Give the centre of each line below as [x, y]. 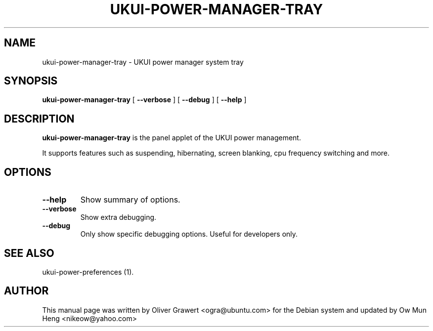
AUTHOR [26, 291]
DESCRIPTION [39, 119]
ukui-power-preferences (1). [88, 272]
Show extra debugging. [118, 217]
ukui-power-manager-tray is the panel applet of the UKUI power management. [172, 138]
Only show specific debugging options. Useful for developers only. [189, 234]
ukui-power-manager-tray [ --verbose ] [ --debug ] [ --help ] [144, 100]
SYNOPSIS [31, 81]
